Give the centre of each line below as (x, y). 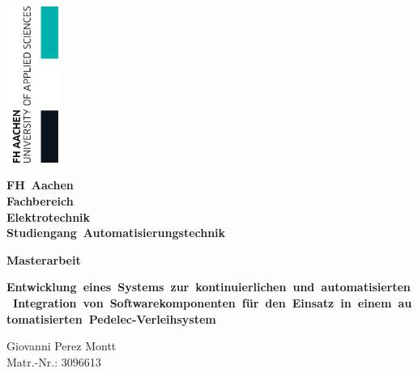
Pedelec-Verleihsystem (152, 318)
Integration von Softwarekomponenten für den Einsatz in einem (203, 302)
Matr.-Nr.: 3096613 (54, 361)
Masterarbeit (44, 259)
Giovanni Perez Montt (62, 346)
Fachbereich (40, 200)
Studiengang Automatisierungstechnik (116, 233)
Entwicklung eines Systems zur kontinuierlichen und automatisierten (209, 287)
